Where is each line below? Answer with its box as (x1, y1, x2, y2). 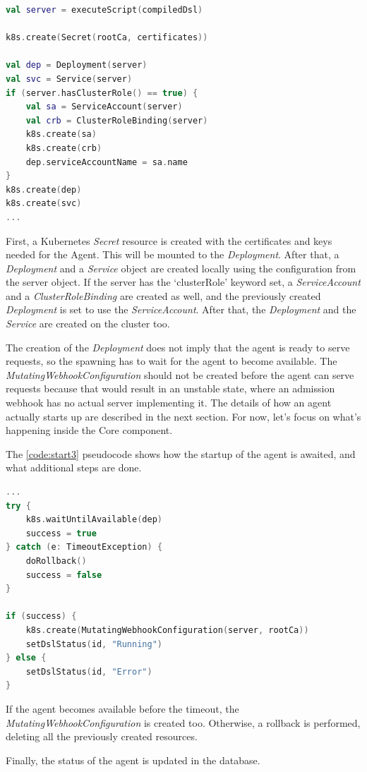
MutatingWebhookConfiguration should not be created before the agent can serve (6, 367, 354, 382)
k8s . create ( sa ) (25, 129, 97, 140)
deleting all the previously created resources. (6, 729, 198, 744)
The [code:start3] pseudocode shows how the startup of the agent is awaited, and (6, 446, 356, 461)
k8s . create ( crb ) (25, 143, 102, 153)
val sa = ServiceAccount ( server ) (25, 102, 183, 112)
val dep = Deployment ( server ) (6, 60, 148, 71)
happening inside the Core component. (6, 423, 173, 438)
